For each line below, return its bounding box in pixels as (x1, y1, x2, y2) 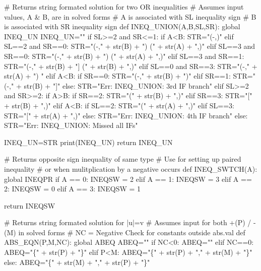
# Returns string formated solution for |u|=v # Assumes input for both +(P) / (4, 217, 251, 228)
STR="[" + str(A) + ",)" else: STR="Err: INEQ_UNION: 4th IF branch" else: (4, 110, 248, 120)
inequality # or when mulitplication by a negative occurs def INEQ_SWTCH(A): (4, 163, 257, 174)
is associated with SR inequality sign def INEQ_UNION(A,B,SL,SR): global (4, 21, 240, 32)
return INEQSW (4, 200, 55, 211)
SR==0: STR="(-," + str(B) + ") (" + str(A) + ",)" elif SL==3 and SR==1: (4, 50, 244, 61)
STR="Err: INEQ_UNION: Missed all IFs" (4, 120, 138, 130)
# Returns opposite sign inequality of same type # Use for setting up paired (4, 154, 241, 164)
